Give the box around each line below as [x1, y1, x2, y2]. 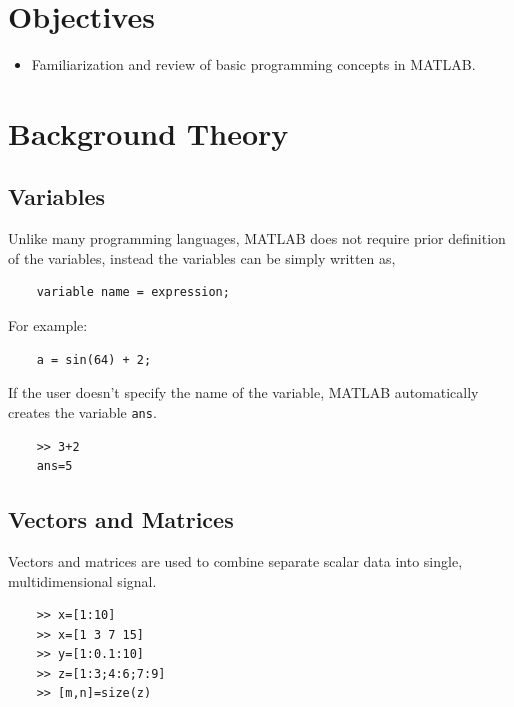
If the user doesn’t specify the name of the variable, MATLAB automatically [8, 382, 479, 403]
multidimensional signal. [8, 570, 157, 591]
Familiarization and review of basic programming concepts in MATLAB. [31, 54, 476, 75]
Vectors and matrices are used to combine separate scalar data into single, [8, 550, 463, 571]
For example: [8, 315, 88, 336]
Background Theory [8, 112, 289, 153]
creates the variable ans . [8, 401, 157, 422]
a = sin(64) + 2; [36, 352, 152, 367]
